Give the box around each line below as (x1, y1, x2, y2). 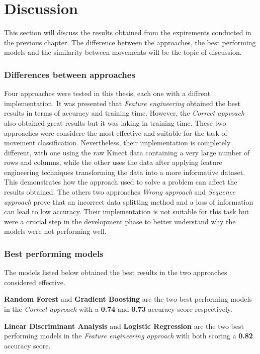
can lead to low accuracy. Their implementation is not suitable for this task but (4, 206, 249, 217)
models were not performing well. (4, 226, 107, 236)
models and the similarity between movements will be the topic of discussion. (4, 47, 242, 57)
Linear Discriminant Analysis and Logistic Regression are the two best (4, 320, 244, 331)
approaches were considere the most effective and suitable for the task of (4, 127, 227, 138)
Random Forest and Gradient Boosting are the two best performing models (4, 294, 252, 304)
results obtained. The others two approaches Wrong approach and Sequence (4, 187, 235, 197)
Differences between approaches (4, 68, 135, 80)
